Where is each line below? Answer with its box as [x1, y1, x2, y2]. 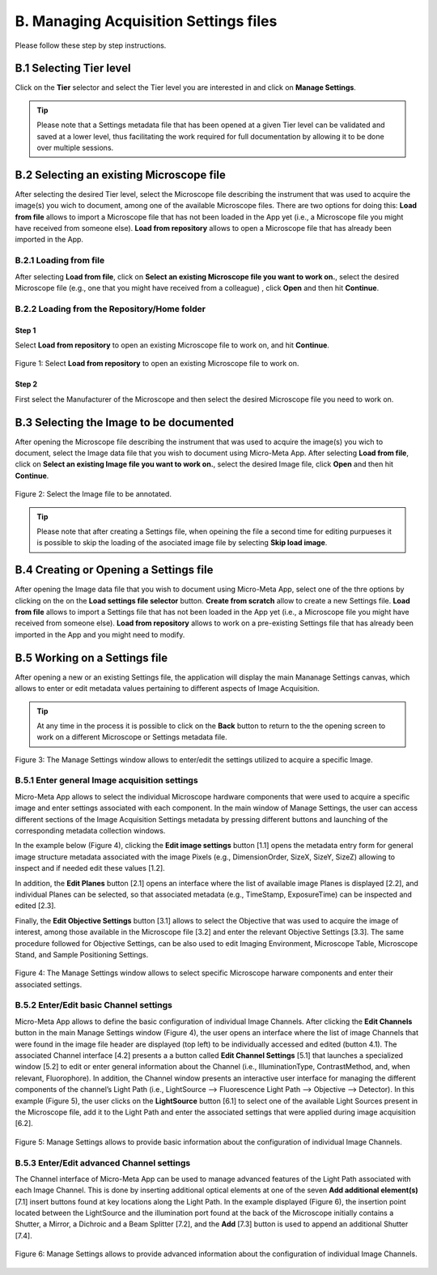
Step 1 [15, 325, 36, 335]
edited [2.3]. [15, 901, 57, 910]
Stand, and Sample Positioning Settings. [15, 949, 149, 959]
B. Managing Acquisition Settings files [15, 12, 278, 30]
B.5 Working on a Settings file [15, 650, 168, 664]
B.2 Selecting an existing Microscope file [15, 168, 226, 181]
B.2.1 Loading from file [15, 255, 105, 267]
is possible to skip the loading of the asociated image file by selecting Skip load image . [36, 538, 328, 548]
